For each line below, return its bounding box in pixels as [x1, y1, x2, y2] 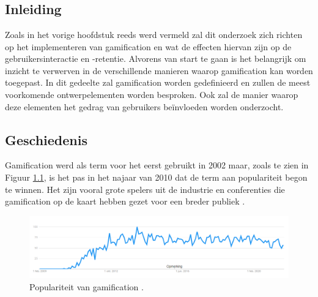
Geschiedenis [5, 130, 87, 149]
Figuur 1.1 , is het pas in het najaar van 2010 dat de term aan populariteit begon [5, 170, 308, 183]
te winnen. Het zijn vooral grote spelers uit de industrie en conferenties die [5, 182, 285, 195]
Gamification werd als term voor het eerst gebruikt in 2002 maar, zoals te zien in [5, 159, 309, 171]
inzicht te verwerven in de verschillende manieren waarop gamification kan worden [5, 64, 313, 77]
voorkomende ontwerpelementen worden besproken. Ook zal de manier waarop [5, 88, 298, 100]
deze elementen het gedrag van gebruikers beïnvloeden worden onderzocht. [5, 100, 284, 113]
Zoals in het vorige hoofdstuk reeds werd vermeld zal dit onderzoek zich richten [5, 28, 303, 40]
